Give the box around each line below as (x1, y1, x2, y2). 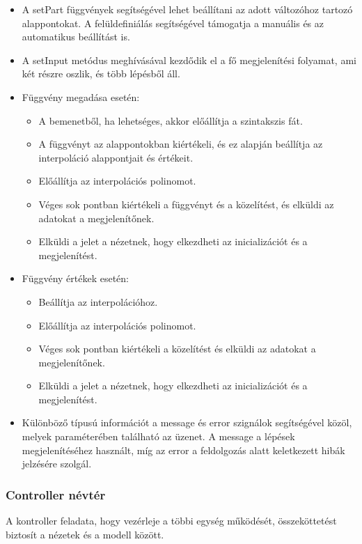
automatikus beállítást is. (22, 29, 130, 44)
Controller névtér (6, 485, 106, 503)
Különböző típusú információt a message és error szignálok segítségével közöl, (22, 415, 352, 430)
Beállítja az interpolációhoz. (38, 294, 158, 309)
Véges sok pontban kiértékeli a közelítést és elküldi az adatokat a (38, 341, 316, 356)
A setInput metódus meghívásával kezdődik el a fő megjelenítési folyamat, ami (22, 52, 356, 67)
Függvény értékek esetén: (22, 271, 129, 286)
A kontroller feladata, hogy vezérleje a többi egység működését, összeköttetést (6, 513, 337, 528)
